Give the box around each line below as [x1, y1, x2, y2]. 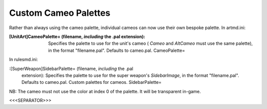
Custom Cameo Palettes [9, 7, 111, 18]
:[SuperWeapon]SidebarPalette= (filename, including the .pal [9, 66, 133, 72]
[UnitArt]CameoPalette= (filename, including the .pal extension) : [9, 34, 145, 39]
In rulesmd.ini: [9, 57, 38, 63]
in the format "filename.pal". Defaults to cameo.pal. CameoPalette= [48, 47, 185, 53]
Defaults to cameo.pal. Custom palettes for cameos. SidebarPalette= [21, 79, 162, 85]
